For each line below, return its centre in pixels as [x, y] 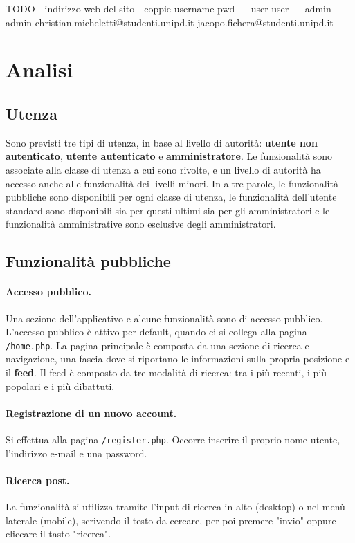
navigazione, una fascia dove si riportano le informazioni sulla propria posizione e [178, 359]
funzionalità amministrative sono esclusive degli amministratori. [141, 224]
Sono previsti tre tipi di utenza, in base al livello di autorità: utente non [162, 142]
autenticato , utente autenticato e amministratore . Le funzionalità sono [169, 156]
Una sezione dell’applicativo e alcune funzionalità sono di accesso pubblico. [164, 318]
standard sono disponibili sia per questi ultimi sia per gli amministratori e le [168, 210]
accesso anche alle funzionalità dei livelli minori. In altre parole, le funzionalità [172, 183]
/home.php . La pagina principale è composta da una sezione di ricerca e [157, 345]
